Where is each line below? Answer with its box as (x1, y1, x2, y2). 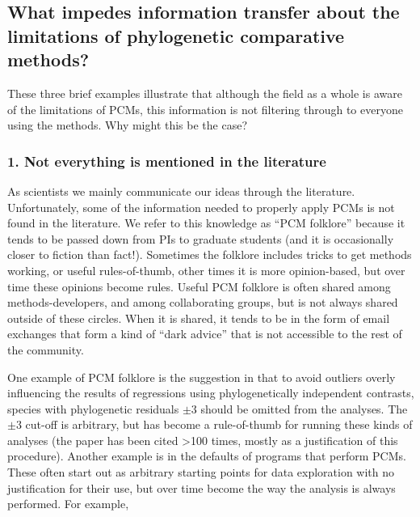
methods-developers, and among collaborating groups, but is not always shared (7, 294, 398, 311)
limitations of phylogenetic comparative (7, 23, 345, 48)
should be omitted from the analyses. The (200, 400, 408, 417)
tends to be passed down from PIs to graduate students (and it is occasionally (7, 230, 394, 247)
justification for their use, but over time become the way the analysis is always (7, 479, 396, 496)
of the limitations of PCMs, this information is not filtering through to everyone (7, 100, 403, 117)
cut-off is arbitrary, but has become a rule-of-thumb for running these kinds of (25, 416, 413, 433)
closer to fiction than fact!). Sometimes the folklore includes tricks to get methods (7, 246, 412, 263)
